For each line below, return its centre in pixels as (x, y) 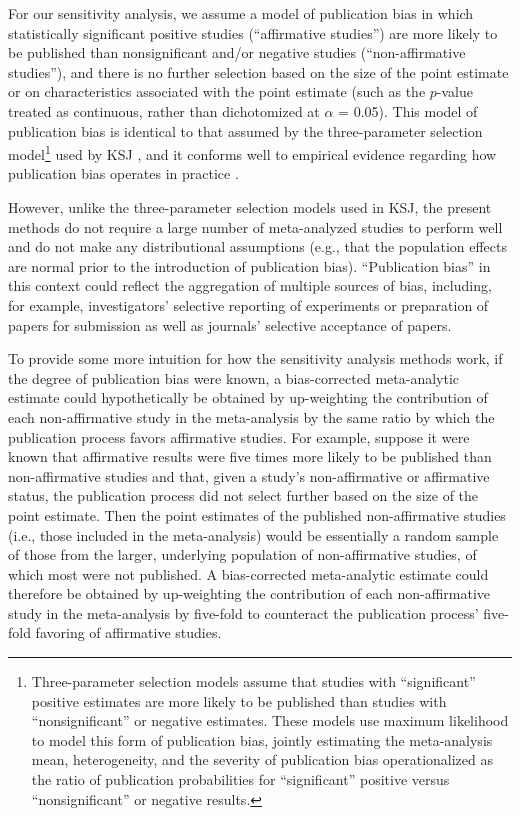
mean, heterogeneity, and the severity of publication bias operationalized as (262, 759)
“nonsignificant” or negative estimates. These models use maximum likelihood (270, 720)
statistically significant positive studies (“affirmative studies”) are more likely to (253, 32)
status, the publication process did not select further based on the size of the (243, 495)
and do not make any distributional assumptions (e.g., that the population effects (258, 246)
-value (454, 91)
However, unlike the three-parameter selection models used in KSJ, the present (250, 207)
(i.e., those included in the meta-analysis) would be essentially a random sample (253, 534)
